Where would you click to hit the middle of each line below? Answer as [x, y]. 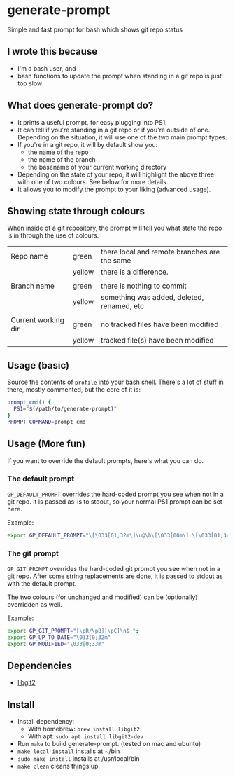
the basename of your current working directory [97, 167]
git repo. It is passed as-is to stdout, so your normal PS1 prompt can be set [115, 501]
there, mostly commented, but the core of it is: [74, 390]
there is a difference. [135, 272]
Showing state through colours [76, 211]
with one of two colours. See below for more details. [93, 181]
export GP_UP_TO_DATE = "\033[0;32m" [59, 637]
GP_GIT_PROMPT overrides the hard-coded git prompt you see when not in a [114, 568]
